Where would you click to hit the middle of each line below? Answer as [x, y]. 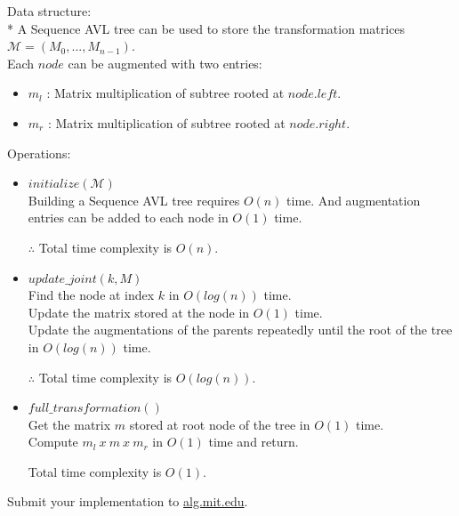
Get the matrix [69, 424]
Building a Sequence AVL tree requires [134, 200]
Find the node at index [91, 295]
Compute [53, 442]
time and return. [254, 442]
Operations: [39, 153]
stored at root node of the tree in [220, 424]
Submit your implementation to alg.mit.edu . [128, 501]
